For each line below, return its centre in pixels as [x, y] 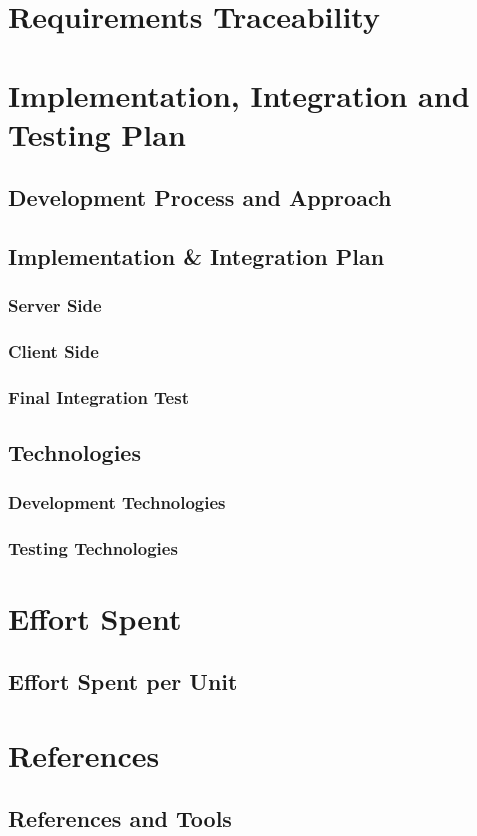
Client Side [53, 351]
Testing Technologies [93, 547]
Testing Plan [97, 133]
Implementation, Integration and [239, 94]
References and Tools [120, 818]
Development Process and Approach [200, 197]
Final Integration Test [98, 397]
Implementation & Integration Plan [196, 256]
